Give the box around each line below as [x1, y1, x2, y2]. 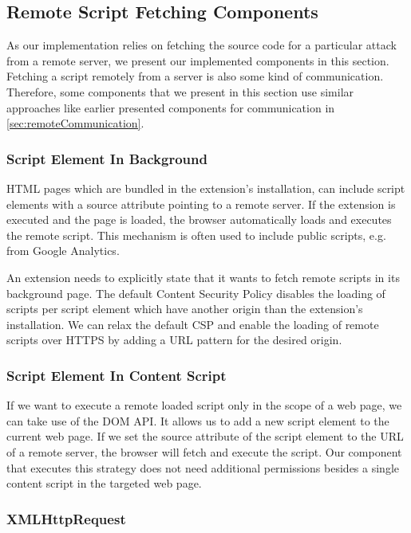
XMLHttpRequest [6, 508, 126, 528]
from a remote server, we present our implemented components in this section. [6, 52, 389, 69]
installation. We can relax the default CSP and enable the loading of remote [6, 315, 379, 332]
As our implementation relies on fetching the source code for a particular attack [6, 37, 397, 53]
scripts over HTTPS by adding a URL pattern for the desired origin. [6, 331, 342, 348]
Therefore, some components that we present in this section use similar [6, 83, 354, 100]
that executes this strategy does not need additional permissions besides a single [6, 459, 399, 476]
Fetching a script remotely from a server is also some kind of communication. [6, 68, 384, 84]
